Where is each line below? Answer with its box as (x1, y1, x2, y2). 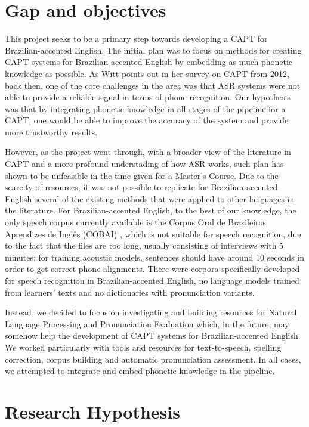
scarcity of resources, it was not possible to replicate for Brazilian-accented (5, 181, 278, 193)
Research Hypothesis (5, 399, 180, 423)
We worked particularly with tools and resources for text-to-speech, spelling (5, 341, 282, 353)
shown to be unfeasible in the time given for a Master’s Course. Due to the (5, 169, 279, 181)
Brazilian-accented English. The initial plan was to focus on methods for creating (5, 44, 302, 56)
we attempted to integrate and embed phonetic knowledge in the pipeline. (5, 364, 275, 377)
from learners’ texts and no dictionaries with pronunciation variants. (5, 286, 255, 298)
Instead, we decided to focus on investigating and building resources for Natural (5, 306, 297, 318)
